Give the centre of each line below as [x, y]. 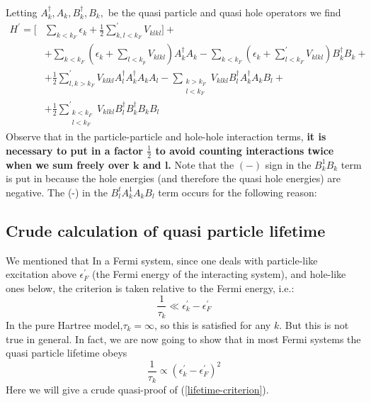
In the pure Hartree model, [64, 325]
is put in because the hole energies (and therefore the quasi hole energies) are [173, 178]
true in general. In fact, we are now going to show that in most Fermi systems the [183, 339]
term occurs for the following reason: [238, 192]
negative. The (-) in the [57, 192]
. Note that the [201, 164]
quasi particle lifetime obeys [67, 353]
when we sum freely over [68, 164]
